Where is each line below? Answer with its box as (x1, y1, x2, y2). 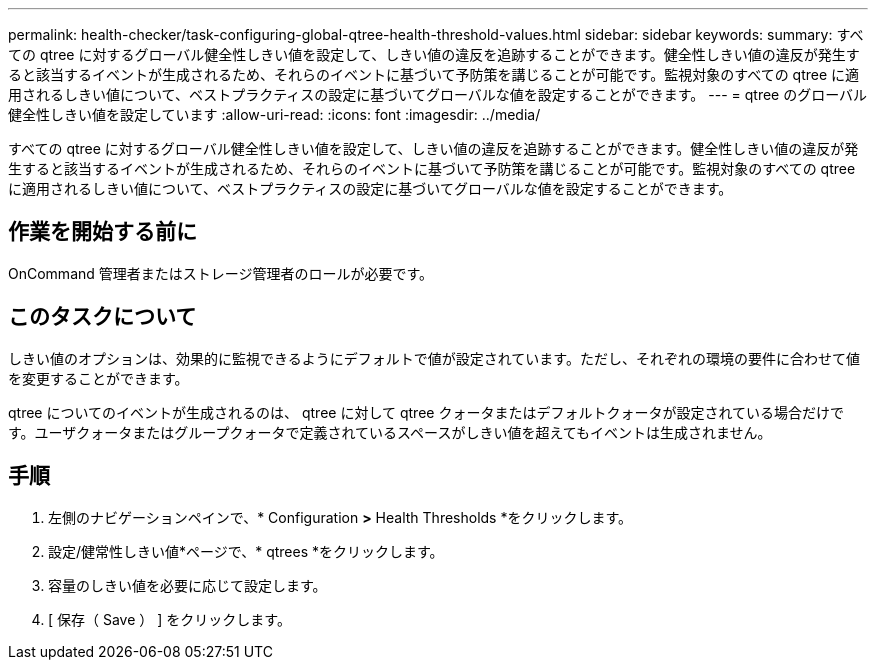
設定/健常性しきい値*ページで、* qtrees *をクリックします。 (48, 542, 444, 560)
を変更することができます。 (8, 369, 189, 387)
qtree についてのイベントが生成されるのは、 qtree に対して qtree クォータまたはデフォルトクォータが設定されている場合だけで (8, 403, 844, 421)
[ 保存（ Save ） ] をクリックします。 (48, 610, 291, 628)
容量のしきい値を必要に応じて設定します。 (48, 576, 327, 594)
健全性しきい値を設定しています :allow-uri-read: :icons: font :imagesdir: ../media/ (8, 106, 541, 123)
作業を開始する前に (8, 219, 197, 245)
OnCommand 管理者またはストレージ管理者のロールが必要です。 (8, 264, 434, 282)
